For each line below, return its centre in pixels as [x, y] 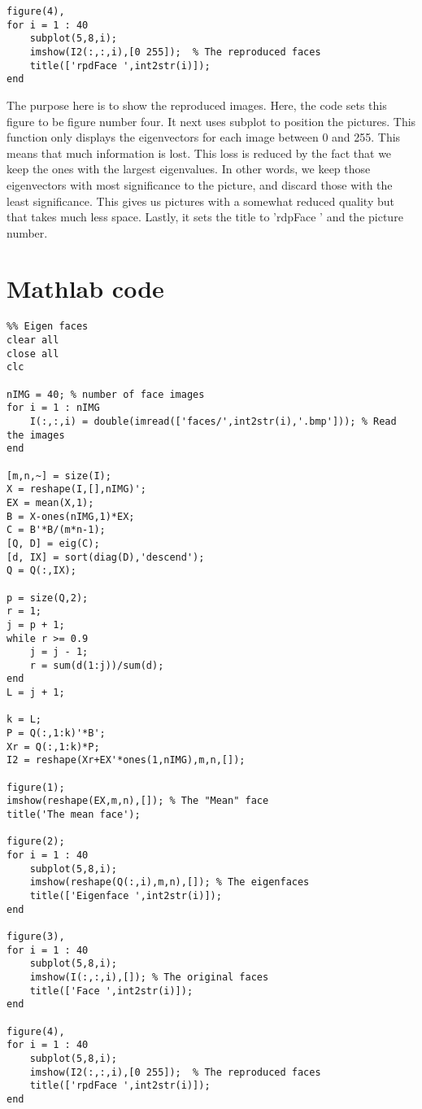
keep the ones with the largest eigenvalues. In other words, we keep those [189, 169]
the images [36, 435]
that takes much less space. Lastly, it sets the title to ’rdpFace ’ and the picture [205, 217]
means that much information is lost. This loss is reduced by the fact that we [199, 153]
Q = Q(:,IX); [41, 571]
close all [33, 354]
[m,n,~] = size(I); [59, 476]
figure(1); [36, 787]
